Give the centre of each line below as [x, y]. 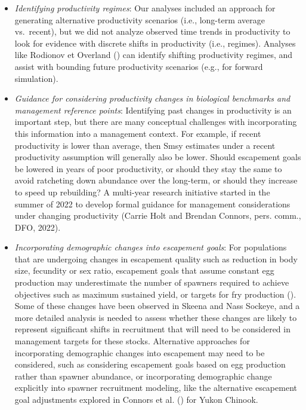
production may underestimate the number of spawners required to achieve [152, 282]
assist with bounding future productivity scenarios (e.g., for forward [139, 66]
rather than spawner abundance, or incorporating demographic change [143, 376]
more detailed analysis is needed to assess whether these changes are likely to [156, 317]
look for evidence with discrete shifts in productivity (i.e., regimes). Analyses [155, 43]
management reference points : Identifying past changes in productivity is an [153, 110]
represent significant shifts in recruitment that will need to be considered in [152, 329]
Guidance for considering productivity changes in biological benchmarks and [152, 98]
